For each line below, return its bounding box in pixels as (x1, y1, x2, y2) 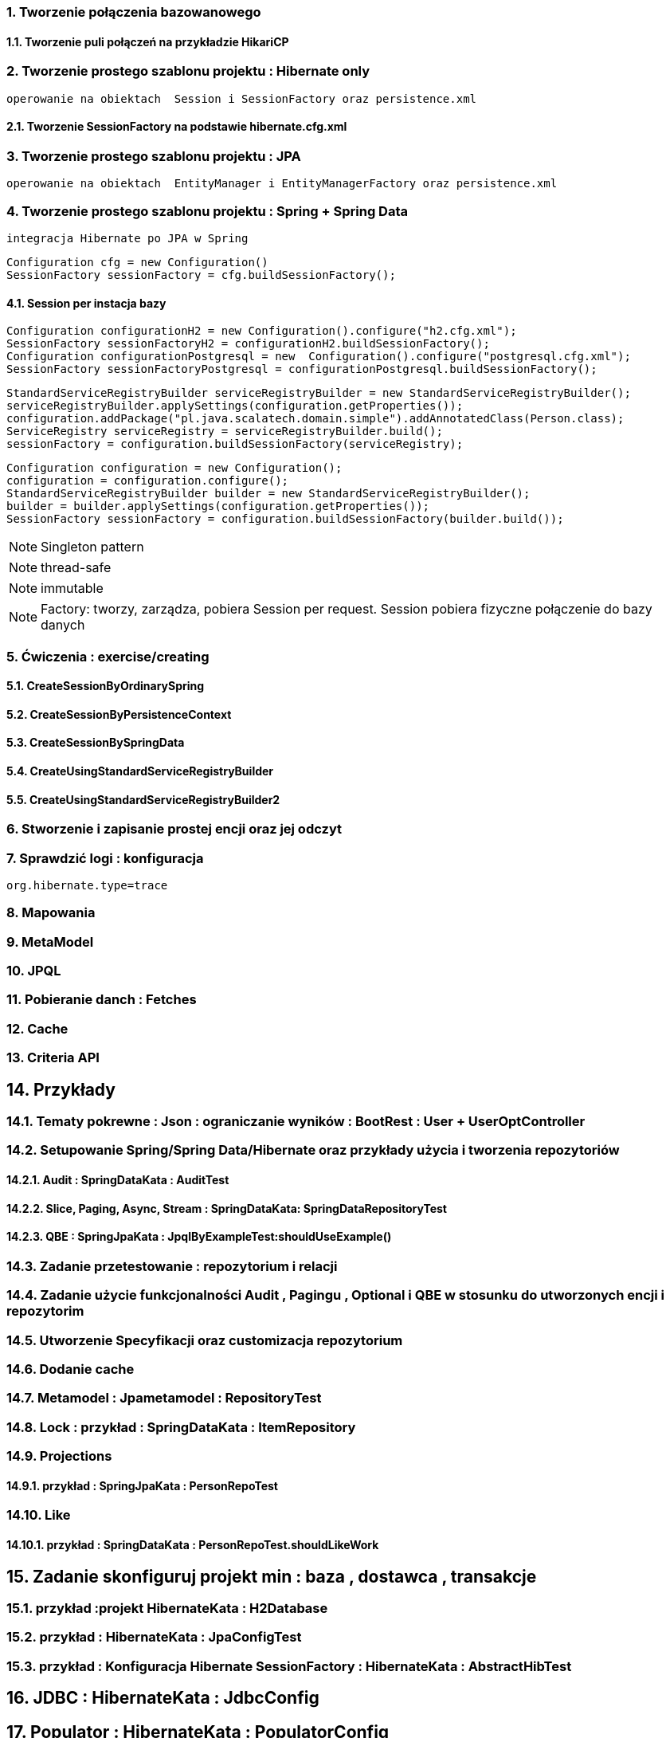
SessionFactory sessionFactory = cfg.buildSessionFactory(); (6, 268, 396, 281)
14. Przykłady (6, 1079, 116, 1100)
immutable (41, 580, 104, 597)
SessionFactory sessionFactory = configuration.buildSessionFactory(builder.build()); (6, 512, 564, 526)
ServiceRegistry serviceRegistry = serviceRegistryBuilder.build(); (6, 425, 443, 438)
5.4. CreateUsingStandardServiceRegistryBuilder (6, 763, 274, 778)
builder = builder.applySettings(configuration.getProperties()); (6, 500, 430, 513)
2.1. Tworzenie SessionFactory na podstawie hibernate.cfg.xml (6, 120, 347, 134)
